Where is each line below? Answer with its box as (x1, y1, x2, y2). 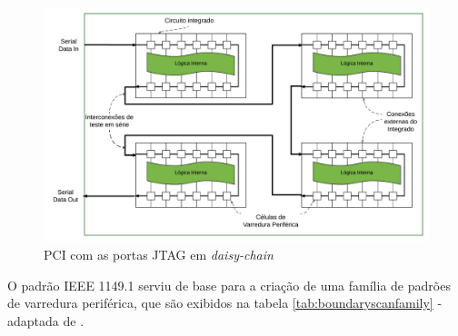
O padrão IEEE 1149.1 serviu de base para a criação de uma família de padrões (7, 275, 451, 294)
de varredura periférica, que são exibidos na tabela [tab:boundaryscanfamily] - (7, 293, 443, 312)
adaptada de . (7, 311, 85, 330)
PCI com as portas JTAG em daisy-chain (44, 244, 274, 263)
